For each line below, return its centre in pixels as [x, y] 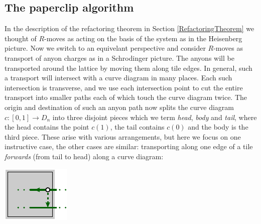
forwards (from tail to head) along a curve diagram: [84, 156]
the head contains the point [47, 127]
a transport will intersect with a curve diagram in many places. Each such [118, 78]
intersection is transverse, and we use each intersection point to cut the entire [124, 87]
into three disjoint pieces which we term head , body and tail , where [155, 117]
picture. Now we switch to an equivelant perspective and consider [105, 48]
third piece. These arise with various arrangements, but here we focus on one [123, 136]
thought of [21, 38]
